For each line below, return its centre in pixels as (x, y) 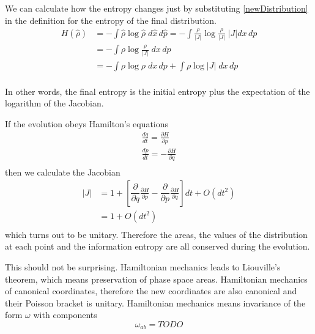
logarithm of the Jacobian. (54, 103)
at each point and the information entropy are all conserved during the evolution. (157, 246)
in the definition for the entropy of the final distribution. (111, 20)
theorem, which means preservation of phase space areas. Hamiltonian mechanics (156, 279)
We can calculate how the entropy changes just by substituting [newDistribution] (157, 8)
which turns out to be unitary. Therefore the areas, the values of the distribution (156, 234)
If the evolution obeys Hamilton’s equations (87, 123)
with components (65, 315)
